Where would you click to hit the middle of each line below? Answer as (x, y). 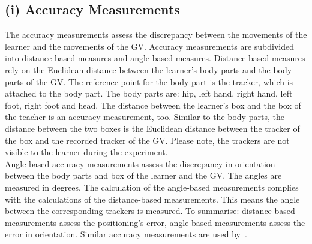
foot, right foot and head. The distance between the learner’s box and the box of (153, 105)
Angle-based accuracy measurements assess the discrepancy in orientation (140, 163)
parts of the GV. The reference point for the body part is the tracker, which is (149, 81)
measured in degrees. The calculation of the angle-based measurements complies (152, 187)
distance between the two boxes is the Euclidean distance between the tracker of (152, 128)
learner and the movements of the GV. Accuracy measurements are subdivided (150, 46)
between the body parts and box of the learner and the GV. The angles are (143, 175)
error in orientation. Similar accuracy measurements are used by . (126, 234)
